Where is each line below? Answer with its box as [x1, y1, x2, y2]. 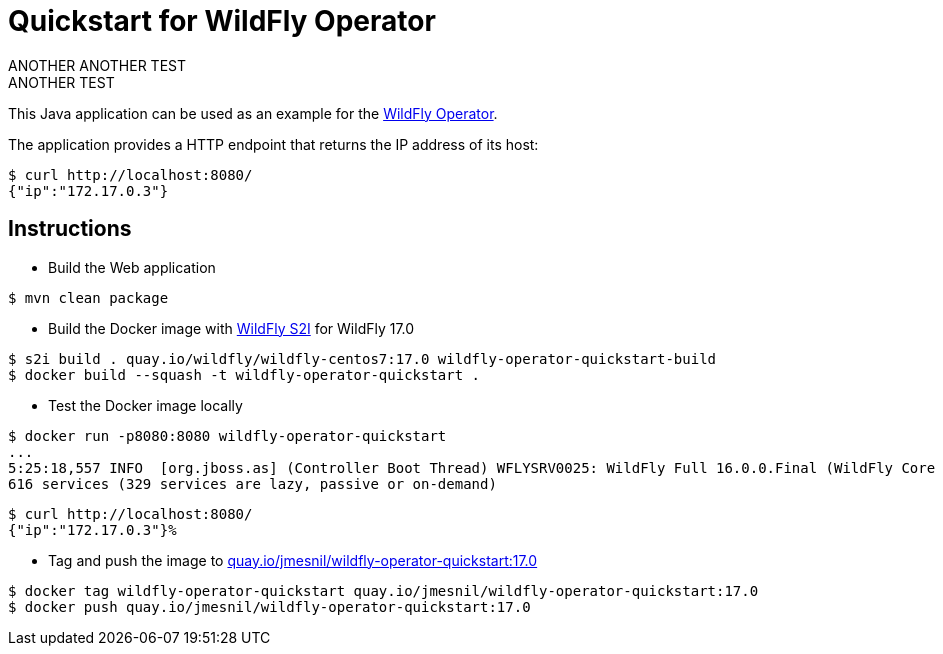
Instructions [8, 216, 132, 242]
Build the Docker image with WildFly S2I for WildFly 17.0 [48, 319, 415, 337]
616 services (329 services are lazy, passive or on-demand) [8, 475, 497, 492]
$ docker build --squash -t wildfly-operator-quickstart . [8, 366, 481, 383]
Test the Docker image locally [48, 396, 243, 414]
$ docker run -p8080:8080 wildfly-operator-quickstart [8, 427, 447, 444]
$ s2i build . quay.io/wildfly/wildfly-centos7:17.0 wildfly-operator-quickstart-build [8, 350, 717, 367]
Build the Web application [48, 258, 216, 276]
